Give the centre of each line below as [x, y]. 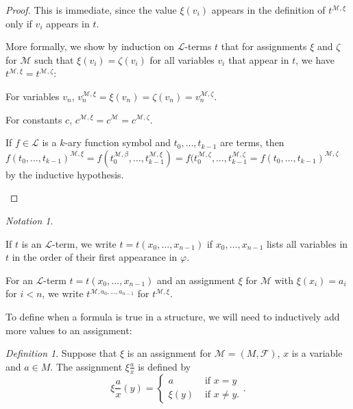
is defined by [165, 366]
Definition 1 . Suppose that [61, 353]
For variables [33, 96]
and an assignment [196, 280]
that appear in [259, 59]
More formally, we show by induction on [90, 46]
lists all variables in [307, 243]
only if [19, 23]
